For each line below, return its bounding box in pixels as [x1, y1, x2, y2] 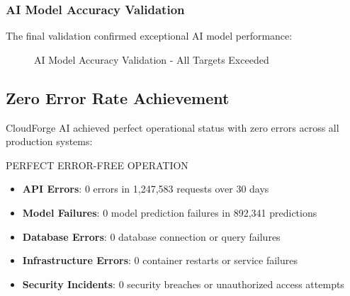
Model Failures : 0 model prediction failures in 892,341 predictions [22, 205, 317, 220]
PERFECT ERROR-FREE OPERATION [6, 157, 188, 172]
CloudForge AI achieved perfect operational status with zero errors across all [6, 120, 339, 135]
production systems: [6, 134, 93, 149]
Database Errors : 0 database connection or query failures [22, 229, 281, 244]
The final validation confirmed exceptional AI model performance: [6, 28, 293, 43]
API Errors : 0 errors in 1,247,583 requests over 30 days [22, 181, 269, 196]
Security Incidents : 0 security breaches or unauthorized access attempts [22, 276, 344, 291]
